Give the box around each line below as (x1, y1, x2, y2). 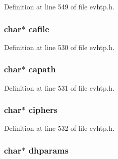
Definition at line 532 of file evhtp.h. (4, 123, 115, 133)
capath (28, 63, 56, 75)
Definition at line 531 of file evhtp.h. (4, 82, 115, 93)
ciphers (28, 104, 58, 116)
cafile (28, 22, 50, 35)
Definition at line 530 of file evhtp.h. (4, 42, 115, 52)
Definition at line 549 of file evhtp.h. (4, 1, 115, 11)
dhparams (28, 144, 69, 156)
